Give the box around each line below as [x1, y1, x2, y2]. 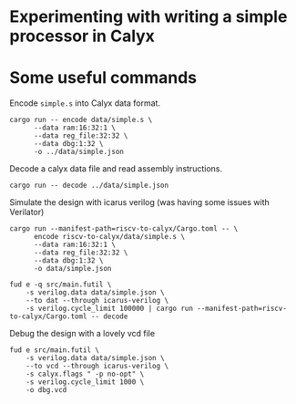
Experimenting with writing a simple [9, 6, 288, 27]
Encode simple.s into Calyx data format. [9, 98, 161, 109]
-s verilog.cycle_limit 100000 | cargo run [26, 304, 194, 314]
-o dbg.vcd [26, 386, 67, 395]
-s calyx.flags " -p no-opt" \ [26, 369, 145, 379]
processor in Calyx [9, 26, 155, 47]
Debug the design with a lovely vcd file [9, 328, 156, 339]
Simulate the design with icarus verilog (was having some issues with [9, 197, 270, 208]
